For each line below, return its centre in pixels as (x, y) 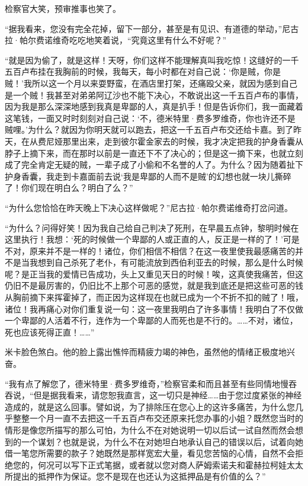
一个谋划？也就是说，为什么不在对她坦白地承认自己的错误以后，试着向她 (162, 441)
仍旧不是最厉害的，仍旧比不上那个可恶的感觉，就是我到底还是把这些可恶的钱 (154, 285)
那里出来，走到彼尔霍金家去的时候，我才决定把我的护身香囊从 (183, 141)
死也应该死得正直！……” (50, 332)
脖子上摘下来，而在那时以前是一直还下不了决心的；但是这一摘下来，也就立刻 (154, 153)
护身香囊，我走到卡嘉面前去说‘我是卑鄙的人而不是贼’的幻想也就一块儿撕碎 (148, 176)
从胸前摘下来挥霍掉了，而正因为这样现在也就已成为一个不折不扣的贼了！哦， (154, 297)
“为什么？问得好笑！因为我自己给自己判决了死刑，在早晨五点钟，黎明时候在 (152, 227)
